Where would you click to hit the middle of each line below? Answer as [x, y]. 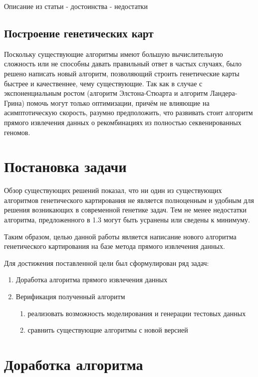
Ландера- [224, 93]
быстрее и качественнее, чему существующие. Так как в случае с [103, 83]
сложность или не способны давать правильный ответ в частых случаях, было [123, 64]
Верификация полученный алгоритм [70, 296]
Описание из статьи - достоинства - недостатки [76, 6]
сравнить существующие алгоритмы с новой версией [108, 330]
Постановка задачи [65, 166]
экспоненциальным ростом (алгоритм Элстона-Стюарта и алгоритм [106, 93]
